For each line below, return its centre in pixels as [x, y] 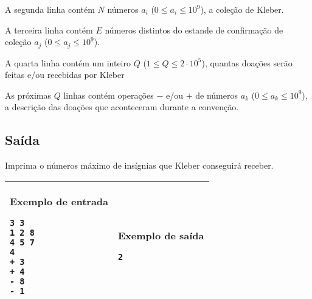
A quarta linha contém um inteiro [68, 62]
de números [217, 95]
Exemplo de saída [161, 235]
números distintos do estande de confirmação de [194, 30]
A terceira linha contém [49, 30]
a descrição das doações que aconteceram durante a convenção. [122, 107]
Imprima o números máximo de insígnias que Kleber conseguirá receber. [139, 165]
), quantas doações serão [247, 62]
